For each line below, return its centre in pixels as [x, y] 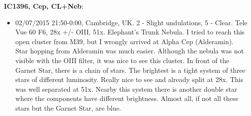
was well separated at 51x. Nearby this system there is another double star [126, 89]
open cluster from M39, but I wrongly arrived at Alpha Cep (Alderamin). [125, 41]
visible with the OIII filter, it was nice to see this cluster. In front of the [122, 60]
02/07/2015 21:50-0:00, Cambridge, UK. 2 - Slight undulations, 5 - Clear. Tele [131, 22]
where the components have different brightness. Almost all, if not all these [127, 98]
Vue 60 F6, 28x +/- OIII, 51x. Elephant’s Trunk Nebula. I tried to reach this [130, 32]
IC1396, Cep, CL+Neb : [44, 6]
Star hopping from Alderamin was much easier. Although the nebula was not [130, 51]
